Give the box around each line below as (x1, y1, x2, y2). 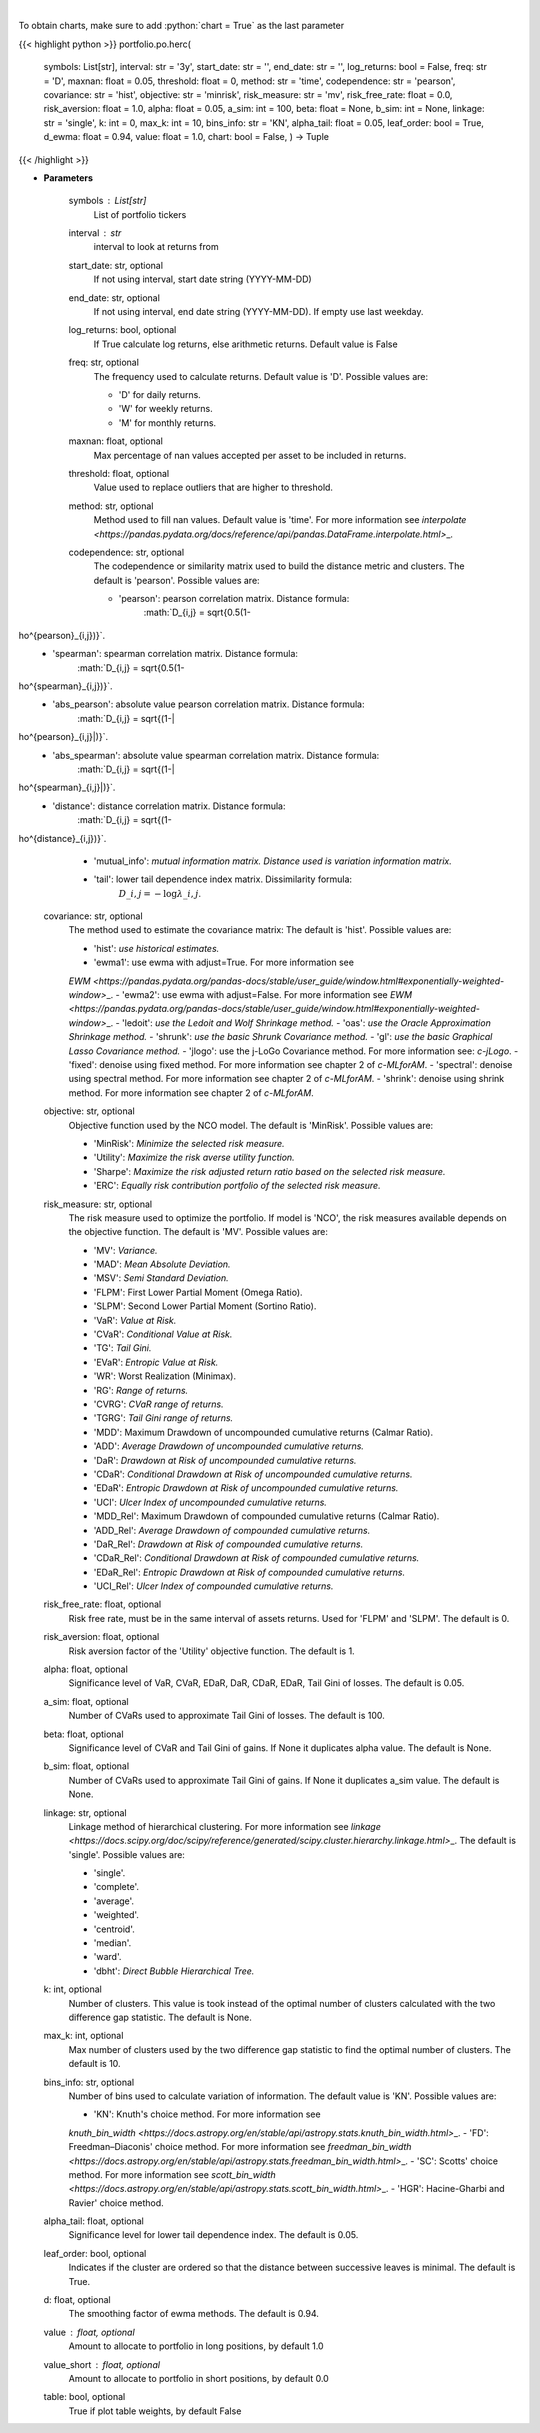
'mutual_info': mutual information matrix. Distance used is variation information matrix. (93, 855, 452, 867)
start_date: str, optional (68, 259, 164, 271)
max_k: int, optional (43, 2030, 124, 2042)
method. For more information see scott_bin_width (68, 2168, 276, 2180)
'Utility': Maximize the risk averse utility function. (93, 1151, 295, 1164)
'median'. (93, 1937, 132, 1949)
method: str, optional (68, 500, 154, 512)
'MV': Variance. (93, 1244, 158, 1256)
